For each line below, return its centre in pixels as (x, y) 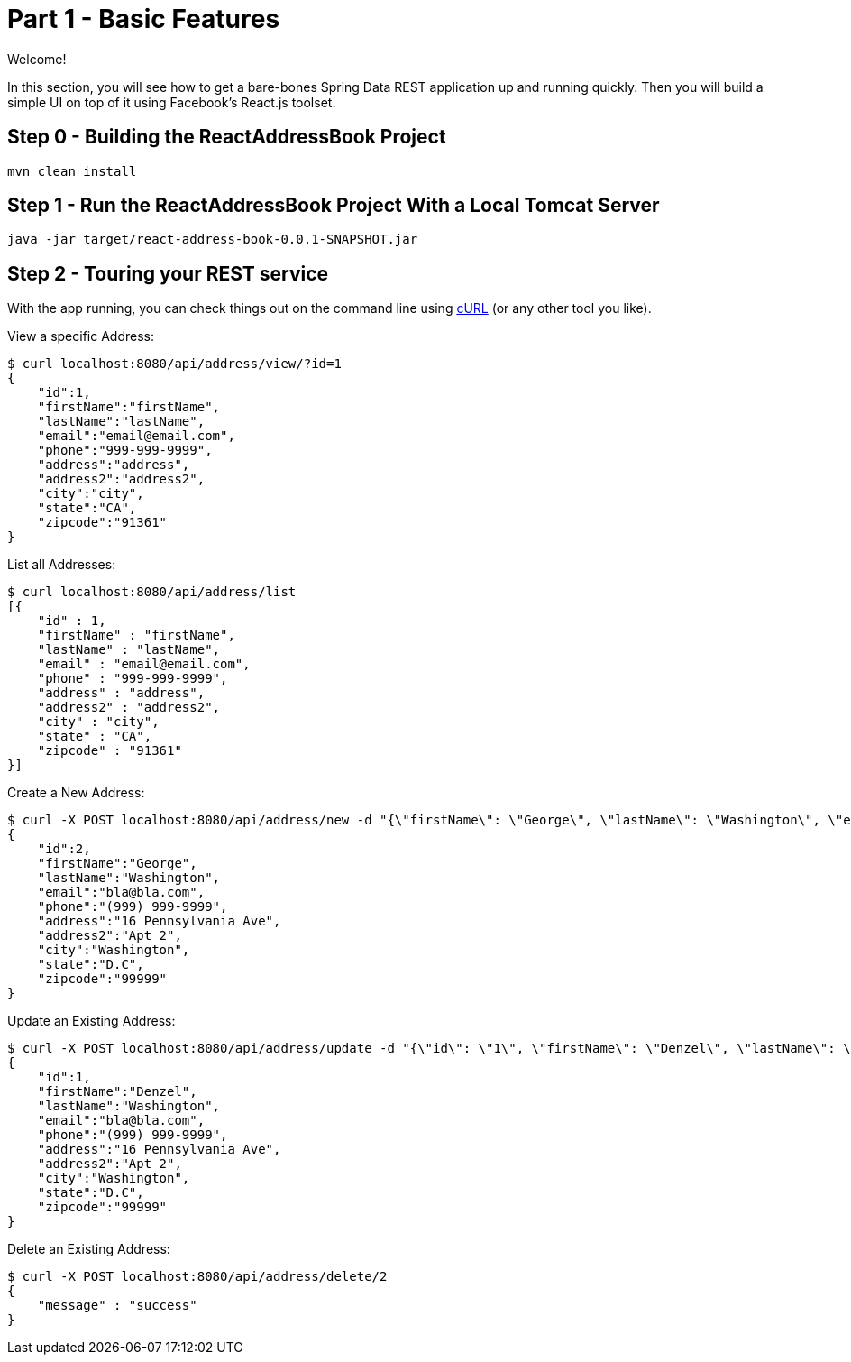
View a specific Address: (81, 336)
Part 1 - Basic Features (144, 19)
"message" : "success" (117, 1306)
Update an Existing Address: (92, 1021)
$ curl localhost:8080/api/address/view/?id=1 (174, 364)
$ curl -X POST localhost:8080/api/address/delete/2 (197, 1277)
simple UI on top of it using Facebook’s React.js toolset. (172, 102)
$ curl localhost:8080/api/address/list (152, 592)
